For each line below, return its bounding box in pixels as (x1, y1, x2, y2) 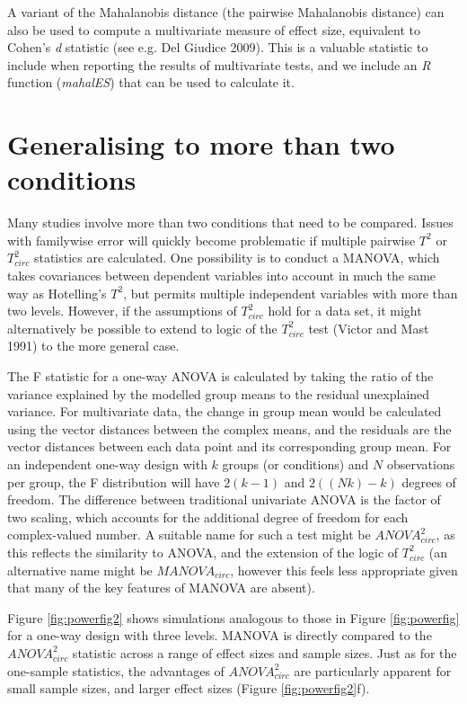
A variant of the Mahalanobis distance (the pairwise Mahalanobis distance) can (7, 3, 445, 21)
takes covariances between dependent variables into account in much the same (7, 266, 436, 285)
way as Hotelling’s (7, 283, 107, 302)
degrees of (401, 472, 456, 491)
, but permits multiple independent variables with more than (123, 283, 458, 302)
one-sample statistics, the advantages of (7, 661, 225, 680)
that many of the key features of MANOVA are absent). (7, 578, 315, 597)
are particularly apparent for (294, 661, 452, 680)
